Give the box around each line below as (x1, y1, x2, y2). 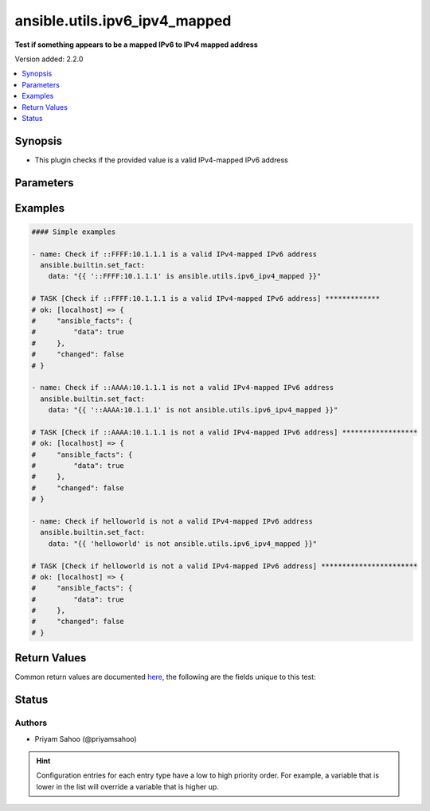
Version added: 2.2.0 (14, 54, 84, 64)
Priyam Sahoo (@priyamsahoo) (34, 734, 137, 743)
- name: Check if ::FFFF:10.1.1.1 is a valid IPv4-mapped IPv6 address (31, 249, 318, 259)
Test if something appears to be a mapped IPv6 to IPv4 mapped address (14, 40, 258, 49)
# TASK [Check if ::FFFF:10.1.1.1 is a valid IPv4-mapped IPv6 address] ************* (31, 294, 381, 303)
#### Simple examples (31, 227, 116, 236)
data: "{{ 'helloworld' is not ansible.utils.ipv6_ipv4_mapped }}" (48, 539, 318, 548)
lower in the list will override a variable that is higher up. (36, 782, 219, 791)
